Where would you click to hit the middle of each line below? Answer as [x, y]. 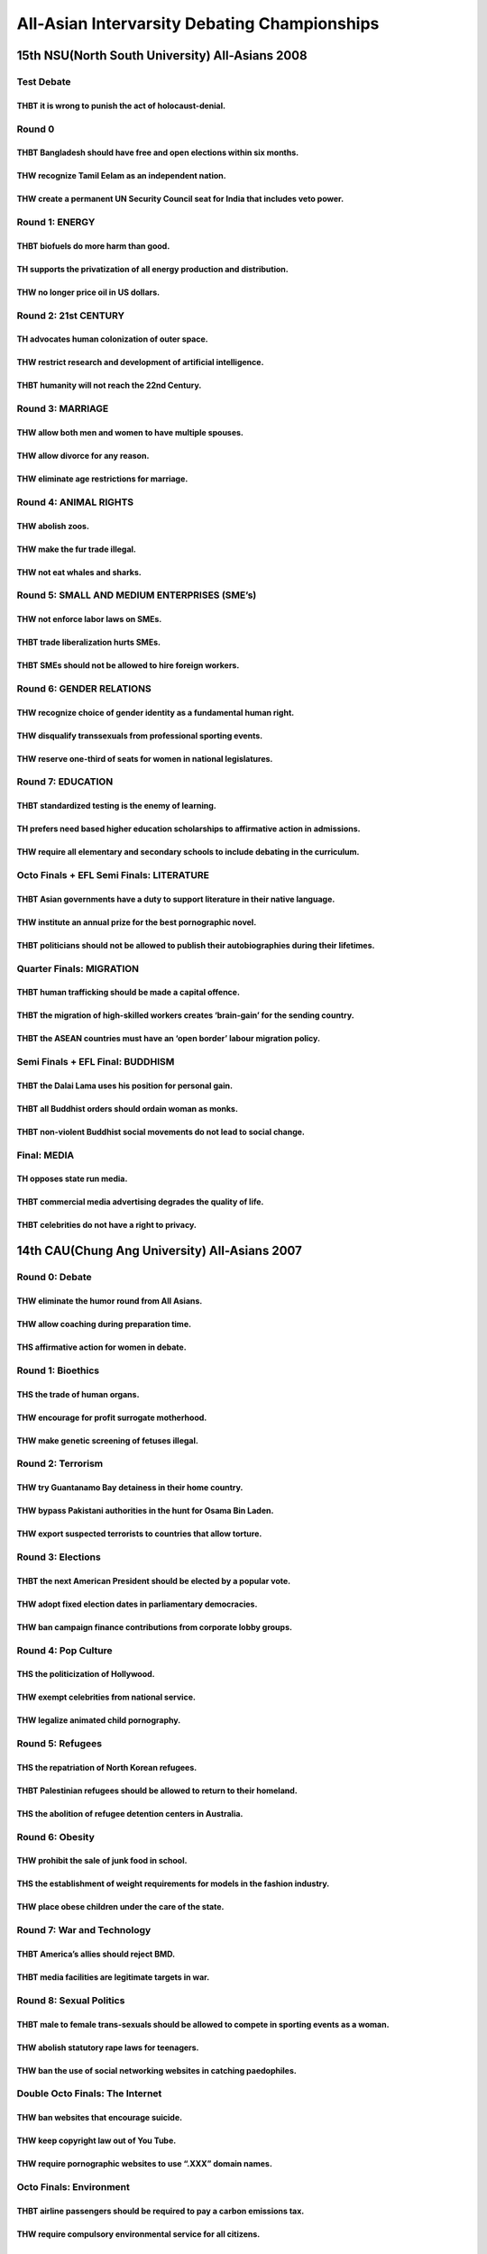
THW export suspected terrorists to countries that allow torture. [139, 1534]
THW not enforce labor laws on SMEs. [89, 619]
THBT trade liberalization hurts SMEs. [89, 642]
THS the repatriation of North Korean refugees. [107, 1767]
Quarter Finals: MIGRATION [78, 968]
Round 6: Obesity [55, 1837]
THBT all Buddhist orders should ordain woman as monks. [128, 1108]
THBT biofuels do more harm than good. [93, 246]
